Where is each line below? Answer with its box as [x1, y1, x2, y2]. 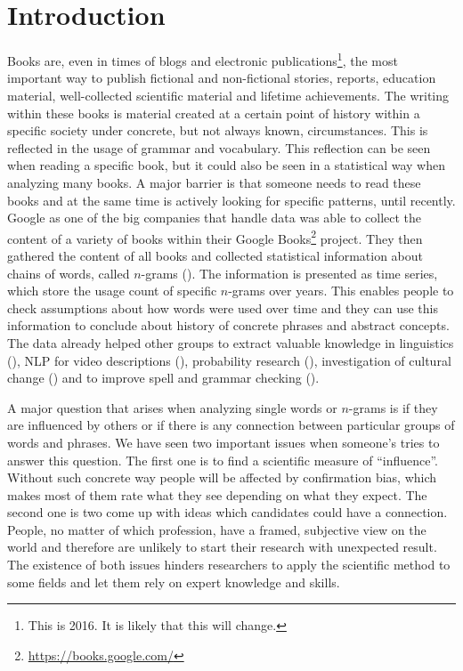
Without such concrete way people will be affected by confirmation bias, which [7, 468, 437, 487]
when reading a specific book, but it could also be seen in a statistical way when [7, 156, 445, 174]
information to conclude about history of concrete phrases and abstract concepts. [7, 316, 450, 335]
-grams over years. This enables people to [228, 281, 454, 300]
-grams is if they [348, 398, 438, 416]
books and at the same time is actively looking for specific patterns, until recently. [7, 190, 456, 209]
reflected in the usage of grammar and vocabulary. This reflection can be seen [7, 138, 431, 157]
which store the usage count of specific [7, 281, 217, 300]
